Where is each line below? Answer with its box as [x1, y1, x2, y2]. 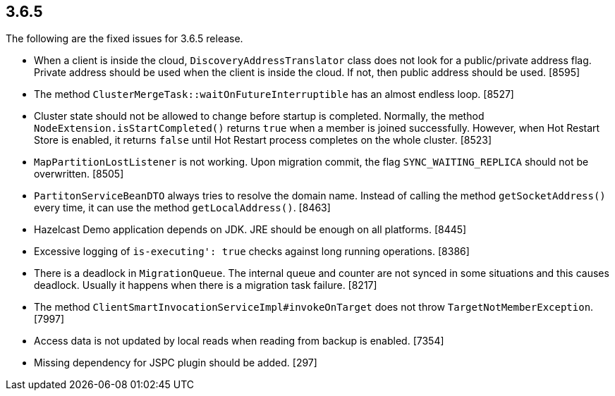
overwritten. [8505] [34, 168, 124, 180]
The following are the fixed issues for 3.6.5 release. [6, 32, 243, 45]
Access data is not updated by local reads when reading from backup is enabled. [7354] [34, 335, 444, 347]
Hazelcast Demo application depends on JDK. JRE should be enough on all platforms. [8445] [34, 223, 467, 236]
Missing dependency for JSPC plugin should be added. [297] [34, 357, 317, 369]
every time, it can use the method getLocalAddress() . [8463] [34, 202, 331, 214]
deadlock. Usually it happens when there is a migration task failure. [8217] [34, 279, 377, 292]
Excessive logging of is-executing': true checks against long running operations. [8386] [34, 245, 470, 258]
